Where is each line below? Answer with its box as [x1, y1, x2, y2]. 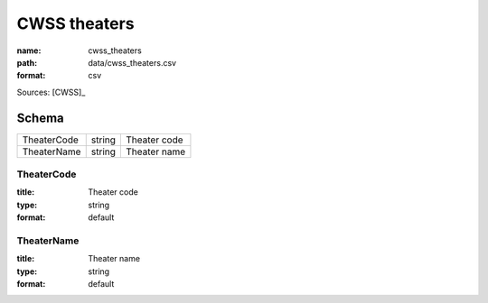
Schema [16, 110, 65, 125]
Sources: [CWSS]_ [16, 87, 86, 97]
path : [16, 57, 38, 68]
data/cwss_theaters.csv [88, 57, 176, 68]
